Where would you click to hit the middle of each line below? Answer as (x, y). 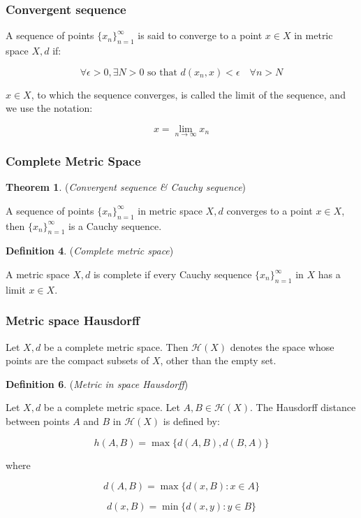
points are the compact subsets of (78, 360)
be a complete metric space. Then (116, 346)
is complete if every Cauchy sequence (172, 274)
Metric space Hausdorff (73, 321)
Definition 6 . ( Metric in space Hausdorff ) (97, 383)
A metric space (38, 274)
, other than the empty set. (218, 360)
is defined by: (191, 421)
